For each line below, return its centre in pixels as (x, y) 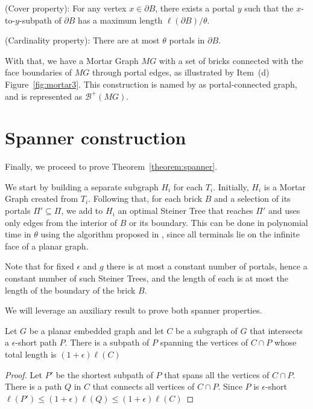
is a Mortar (285, 186)
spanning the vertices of (204, 342)
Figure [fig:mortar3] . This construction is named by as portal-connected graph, (151, 84)
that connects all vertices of (144, 386)
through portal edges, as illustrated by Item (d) (181, 72)
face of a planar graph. (47, 246)
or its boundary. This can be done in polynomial (219, 222)
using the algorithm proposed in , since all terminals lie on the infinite (170, 234)
